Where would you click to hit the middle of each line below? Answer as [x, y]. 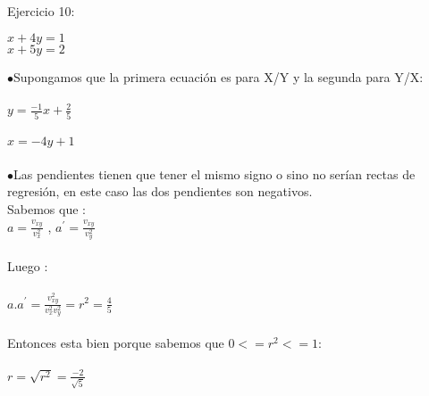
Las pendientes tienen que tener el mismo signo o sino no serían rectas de [214, 173]
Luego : [28, 266]
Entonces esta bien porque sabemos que [116, 342]
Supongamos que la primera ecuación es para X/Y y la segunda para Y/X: [219, 76]
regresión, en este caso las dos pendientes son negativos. [160, 191]
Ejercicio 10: [41, 11]
